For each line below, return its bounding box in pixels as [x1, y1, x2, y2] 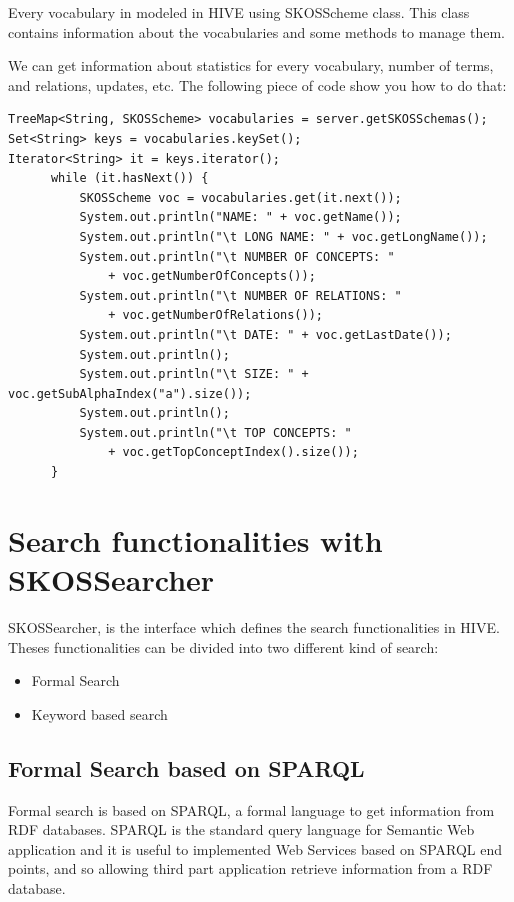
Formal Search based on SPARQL [8, 752, 365, 783]
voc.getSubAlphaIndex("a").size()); [8, 386, 252, 401]
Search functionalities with [8, 519, 383, 560]
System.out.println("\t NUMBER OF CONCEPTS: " [79, 249, 395, 264]
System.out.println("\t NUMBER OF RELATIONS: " [79, 288, 402, 303]
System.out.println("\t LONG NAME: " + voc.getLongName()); [79, 229, 488, 244]
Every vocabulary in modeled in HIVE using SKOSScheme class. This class [8, 2, 470, 22]
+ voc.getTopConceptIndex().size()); [108, 445, 359, 460]
